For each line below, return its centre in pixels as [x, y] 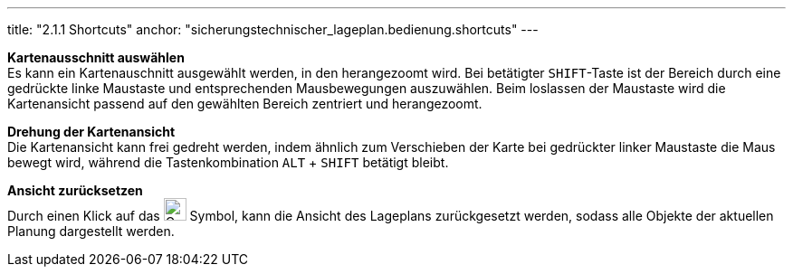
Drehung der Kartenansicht [91, 132]
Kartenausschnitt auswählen [96, 57]
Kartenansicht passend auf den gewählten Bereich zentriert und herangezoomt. [245, 104]
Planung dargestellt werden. [91, 231]
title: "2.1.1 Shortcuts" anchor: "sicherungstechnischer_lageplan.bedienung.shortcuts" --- [273, 29]
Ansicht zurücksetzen [75, 190]
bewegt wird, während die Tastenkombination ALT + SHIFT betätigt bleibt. [228, 162]
